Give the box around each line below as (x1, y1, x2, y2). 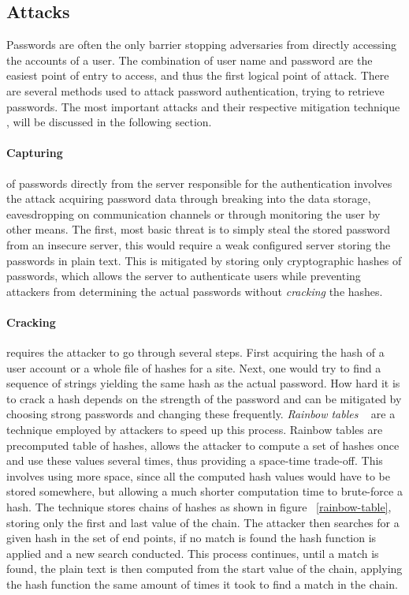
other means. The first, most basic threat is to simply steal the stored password (6, 221, 391, 238)
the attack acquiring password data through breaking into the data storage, (6, 190, 371, 207)
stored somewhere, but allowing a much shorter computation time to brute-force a (6, 483, 403, 500)
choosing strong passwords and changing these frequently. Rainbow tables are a (6, 406, 396, 422)
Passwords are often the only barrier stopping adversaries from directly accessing (6, 36, 397, 53)
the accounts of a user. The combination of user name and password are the (6, 51, 373, 68)
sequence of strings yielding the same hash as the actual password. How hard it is (6, 375, 400, 391)
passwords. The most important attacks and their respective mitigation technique (6, 98, 400, 114)
